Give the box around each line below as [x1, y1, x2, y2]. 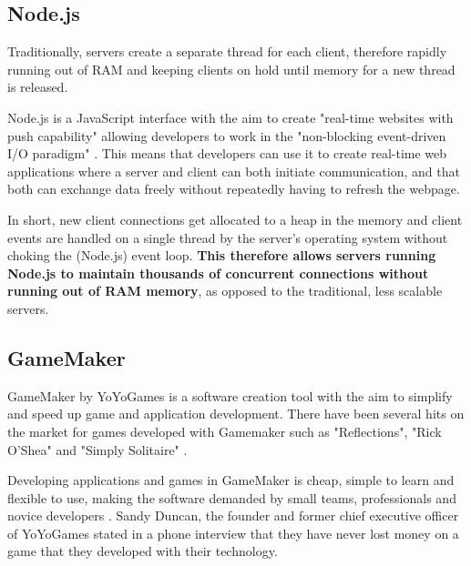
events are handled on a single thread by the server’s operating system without [7, 227, 448, 247]
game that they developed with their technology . [7, 541, 278, 561]
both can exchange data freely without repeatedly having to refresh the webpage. [7, 179, 460, 198]
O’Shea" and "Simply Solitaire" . [7, 440, 188, 459]
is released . [7, 77, 68, 96]
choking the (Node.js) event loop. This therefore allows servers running [7, 246, 436, 265]
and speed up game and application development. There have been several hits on [7, 404, 465, 423]
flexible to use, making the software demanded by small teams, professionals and [7, 488, 456, 507]
